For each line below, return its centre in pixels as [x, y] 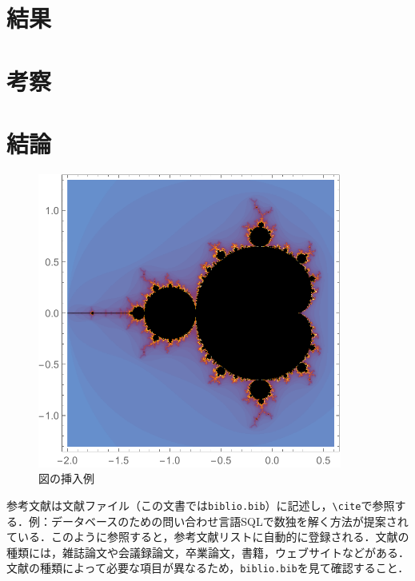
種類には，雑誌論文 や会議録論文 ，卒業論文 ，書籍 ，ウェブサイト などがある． [208, 552]
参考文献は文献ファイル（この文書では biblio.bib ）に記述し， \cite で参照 [201, 505]
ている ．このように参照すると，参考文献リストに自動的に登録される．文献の [208, 537]
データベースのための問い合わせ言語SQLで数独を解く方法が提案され [229, 521]
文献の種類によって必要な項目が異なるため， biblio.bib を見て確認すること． [208, 568]
